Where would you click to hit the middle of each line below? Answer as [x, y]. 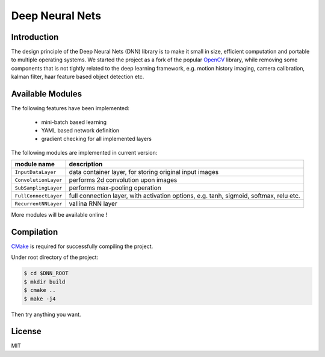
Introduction [35, 37]
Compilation [35, 232]
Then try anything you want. [46, 314]
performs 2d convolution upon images [123, 180]
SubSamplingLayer [39, 188]
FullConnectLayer [39, 196]
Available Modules [47, 94]
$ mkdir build [45, 282]
